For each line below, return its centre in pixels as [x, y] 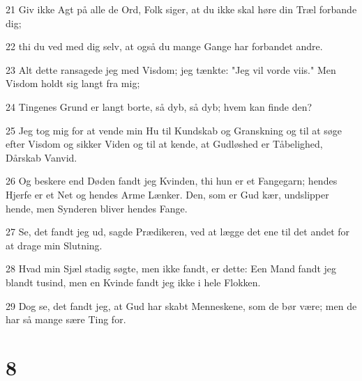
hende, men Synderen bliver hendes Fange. [97, 208]
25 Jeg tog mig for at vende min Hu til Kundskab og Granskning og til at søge [174, 130]
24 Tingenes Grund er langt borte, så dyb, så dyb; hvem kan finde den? [159, 106]
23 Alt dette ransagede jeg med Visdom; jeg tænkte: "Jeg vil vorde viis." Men [171, 69]
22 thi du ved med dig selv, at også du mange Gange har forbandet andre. [164, 46]
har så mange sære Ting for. [66, 319]
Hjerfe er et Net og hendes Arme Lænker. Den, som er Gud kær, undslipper [167, 194]
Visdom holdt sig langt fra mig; [73, 83]
